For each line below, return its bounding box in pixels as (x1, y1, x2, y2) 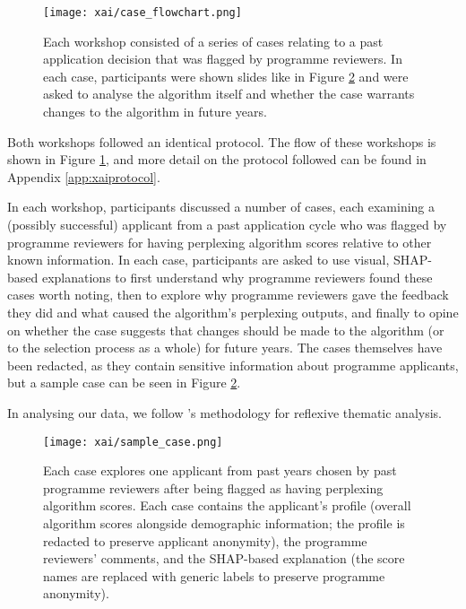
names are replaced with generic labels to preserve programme (43, 566, 385, 585)
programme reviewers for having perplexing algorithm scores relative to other (7, 232, 432, 251)
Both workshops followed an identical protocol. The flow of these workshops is (7, 132, 436, 151)
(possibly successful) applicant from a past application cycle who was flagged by (7, 215, 447, 233)
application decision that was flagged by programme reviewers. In (43, 49, 402, 68)
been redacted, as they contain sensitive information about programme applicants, (7, 355, 459, 374)
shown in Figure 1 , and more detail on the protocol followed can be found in (7, 150, 427, 169)
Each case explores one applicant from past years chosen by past (43, 461, 397, 480)
